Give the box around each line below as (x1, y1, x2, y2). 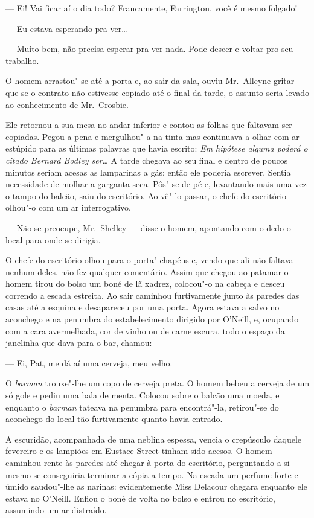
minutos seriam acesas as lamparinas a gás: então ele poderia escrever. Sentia (5, 165, 291, 178)
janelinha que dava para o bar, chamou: (5, 336, 152, 349)
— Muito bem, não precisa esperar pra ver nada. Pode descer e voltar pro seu (5, 42, 293, 55)
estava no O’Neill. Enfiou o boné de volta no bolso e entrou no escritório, (5, 491, 275, 504)
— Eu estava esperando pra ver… (5, 22, 127, 34)
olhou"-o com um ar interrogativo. (5, 201, 131, 214)
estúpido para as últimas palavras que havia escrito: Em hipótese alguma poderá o (5, 142, 308, 155)
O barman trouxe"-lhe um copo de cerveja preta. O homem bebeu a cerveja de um (5, 377, 310, 389)
